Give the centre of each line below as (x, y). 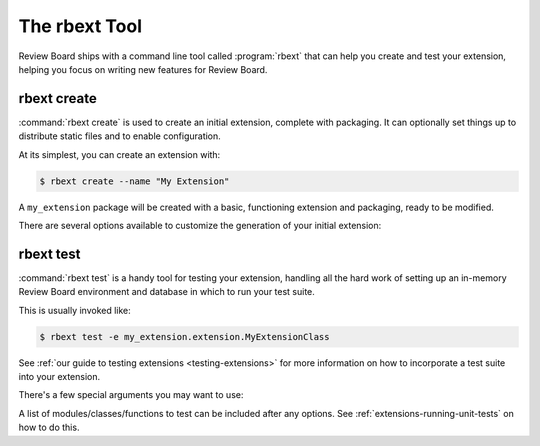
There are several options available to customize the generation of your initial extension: (200, 225)
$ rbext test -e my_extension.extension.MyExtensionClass (184, 336)
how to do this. (49, 427)
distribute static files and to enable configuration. (120, 136)
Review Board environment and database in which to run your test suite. (166, 292)
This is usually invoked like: (75, 310)
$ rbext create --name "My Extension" (134, 181)
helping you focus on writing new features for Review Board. (143, 69)
